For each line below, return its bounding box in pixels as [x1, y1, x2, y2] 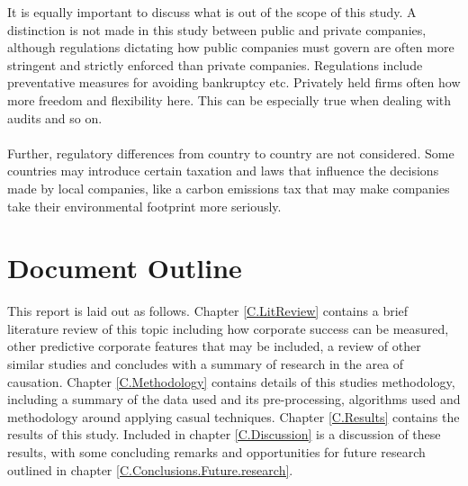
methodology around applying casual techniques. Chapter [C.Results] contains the [7, 407, 460, 426]
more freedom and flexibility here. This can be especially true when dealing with [7, 90, 452, 109]
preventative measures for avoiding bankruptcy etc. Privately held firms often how [7, 73, 461, 92]
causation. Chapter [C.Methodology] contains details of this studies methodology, [7, 372, 455, 391]
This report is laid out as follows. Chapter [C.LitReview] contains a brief [7, 301, 409, 320]
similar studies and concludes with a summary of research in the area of [7, 355, 404, 373]
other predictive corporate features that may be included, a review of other [7, 337, 421, 355]
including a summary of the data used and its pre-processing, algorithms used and [7, 390, 461, 409]
